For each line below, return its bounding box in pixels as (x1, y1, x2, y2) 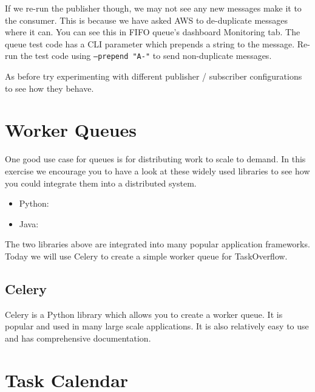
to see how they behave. (5, 81, 94, 94)
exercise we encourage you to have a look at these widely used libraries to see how (5, 164, 310, 177)
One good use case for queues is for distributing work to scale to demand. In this (5, 153, 306, 165)
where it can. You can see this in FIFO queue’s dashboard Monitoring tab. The (5, 26, 300, 38)
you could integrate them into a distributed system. (5, 176, 197, 189)
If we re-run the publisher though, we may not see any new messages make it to (5, 2, 302, 14)
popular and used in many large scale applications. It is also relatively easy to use (5, 320, 309, 332)
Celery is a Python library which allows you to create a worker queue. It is (5, 308, 283, 320)
